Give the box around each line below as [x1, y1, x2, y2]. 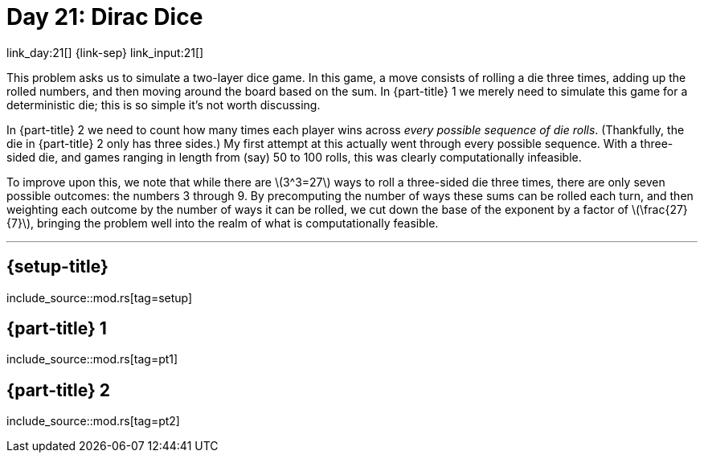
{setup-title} [6, 256, 108, 277]
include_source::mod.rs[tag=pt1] [6, 352, 178, 367]
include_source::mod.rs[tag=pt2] [6, 414, 180, 428]
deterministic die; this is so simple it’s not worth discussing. [6, 97, 321, 112]
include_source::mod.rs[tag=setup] [6, 290, 193, 305]
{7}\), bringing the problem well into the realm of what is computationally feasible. [6, 215, 439, 230]
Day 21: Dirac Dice [6, 3, 203, 31]
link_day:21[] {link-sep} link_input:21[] [6, 45, 204, 59]
